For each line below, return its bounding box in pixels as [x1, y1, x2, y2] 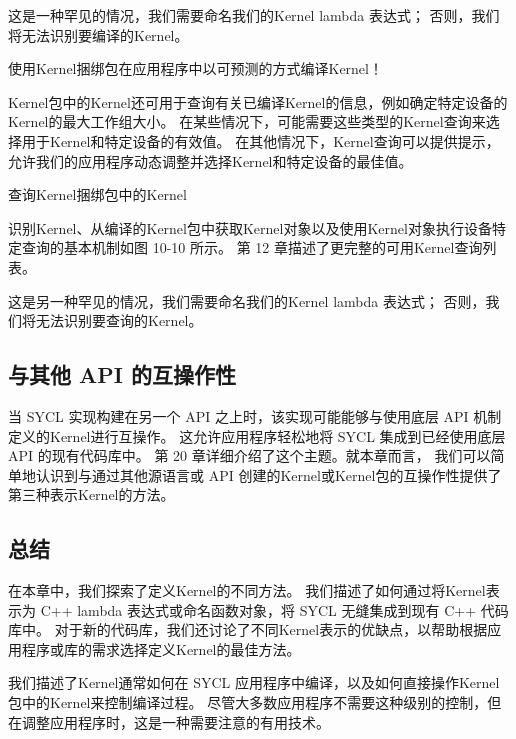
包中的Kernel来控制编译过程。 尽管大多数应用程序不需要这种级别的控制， [8, 692, 488, 713]
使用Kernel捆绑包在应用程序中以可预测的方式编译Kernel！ [8, 58, 383, 79]
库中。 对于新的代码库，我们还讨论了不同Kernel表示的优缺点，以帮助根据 [8, 619, 488, 640]
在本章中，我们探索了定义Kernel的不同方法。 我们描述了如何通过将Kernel [8, 580, 486, 601]
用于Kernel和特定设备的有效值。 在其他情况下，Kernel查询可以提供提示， [21, 130, 500, 151]
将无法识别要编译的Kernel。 [8, 24, 189, 45]
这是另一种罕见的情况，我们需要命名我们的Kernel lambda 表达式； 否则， [8, 290, 486, 311]
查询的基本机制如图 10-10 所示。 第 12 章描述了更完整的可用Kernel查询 [21, 237, 483, 258]
